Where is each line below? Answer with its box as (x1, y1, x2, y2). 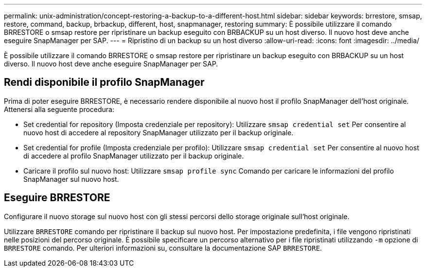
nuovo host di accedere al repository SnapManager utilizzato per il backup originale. (23, 128, 294, 137)
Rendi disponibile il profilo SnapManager (4, 76, 205, 89)
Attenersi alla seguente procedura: (4, 105, 115, 113)
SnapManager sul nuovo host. (23, 175, 119, 183)
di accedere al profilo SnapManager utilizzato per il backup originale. (23, 151, 244, 160)
